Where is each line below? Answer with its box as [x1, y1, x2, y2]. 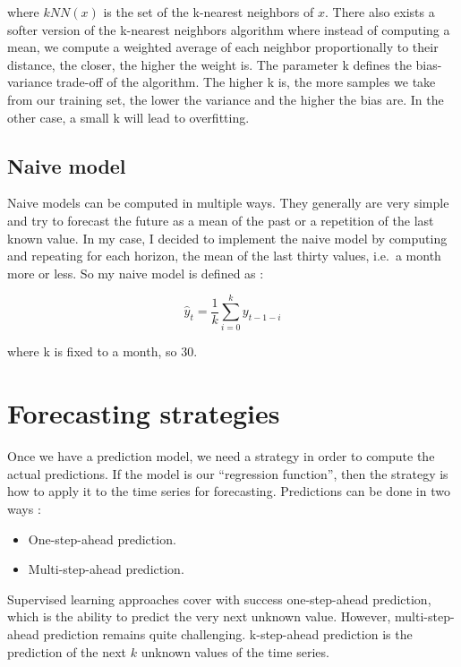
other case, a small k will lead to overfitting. [7, 107, 250, 126]
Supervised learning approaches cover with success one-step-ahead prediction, [7, 589, 431, 608]
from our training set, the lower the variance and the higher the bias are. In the [7, 90, 444, 108]
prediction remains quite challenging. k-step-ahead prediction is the [43, 624, 413, 643]
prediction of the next [7, 642, 127, 661]
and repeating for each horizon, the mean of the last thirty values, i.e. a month [7, 246, 441, 265]
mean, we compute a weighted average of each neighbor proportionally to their [7, 38, 439, 56]
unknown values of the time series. [141, 642, 329, 661]
